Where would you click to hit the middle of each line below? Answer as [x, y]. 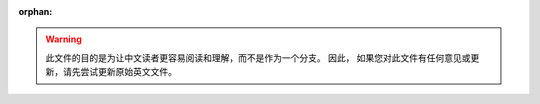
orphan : [35, 11]
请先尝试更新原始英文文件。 [119, 72]
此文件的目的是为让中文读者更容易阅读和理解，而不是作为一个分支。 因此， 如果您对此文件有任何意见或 [258, 57]
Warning [63, 39]
